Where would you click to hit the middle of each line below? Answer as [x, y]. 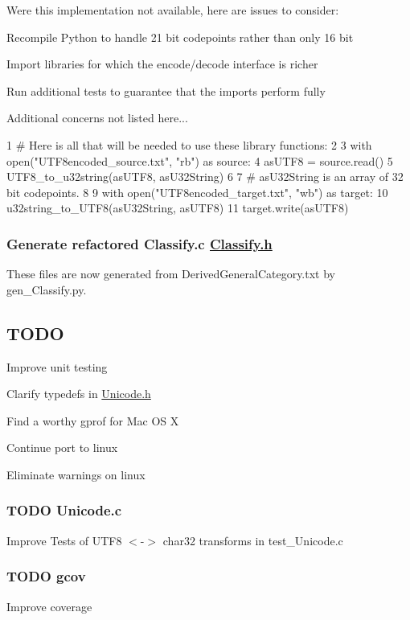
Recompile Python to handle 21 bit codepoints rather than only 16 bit [180, 37]
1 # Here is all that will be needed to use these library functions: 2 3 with [189, 144]
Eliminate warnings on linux [76, 474]
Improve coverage [49, 606]
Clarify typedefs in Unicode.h [79, 394]
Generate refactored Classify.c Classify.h [139, 243]
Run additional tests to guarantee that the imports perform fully [166, 90]
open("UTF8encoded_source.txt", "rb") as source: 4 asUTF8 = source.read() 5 [200, 160]
